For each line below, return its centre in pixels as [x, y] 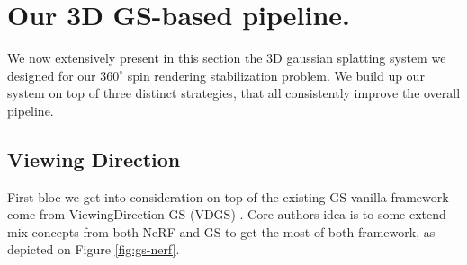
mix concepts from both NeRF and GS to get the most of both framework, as [221, 231]
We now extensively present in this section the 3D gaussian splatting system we [227, 58]
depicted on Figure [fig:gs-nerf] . [94, 249]
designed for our [52, 75]
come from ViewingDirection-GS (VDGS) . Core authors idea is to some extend [227, 214]
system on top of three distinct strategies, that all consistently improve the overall [234, 93]
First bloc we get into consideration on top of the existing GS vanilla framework [228, 196]
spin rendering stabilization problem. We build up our [276, 75]
